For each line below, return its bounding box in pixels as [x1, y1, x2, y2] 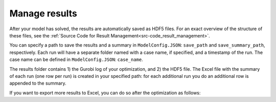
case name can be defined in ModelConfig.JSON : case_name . [9, 56, 143, 63]
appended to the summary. [9, 80, 66, 87]
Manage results [9, 8, 78, 19]
